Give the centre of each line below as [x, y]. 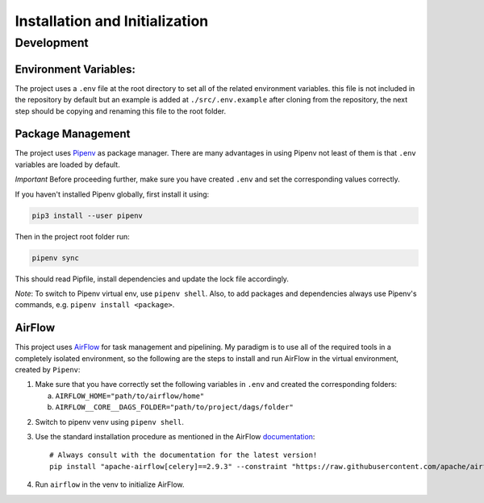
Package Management [73, 134]
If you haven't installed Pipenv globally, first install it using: [112, 194]
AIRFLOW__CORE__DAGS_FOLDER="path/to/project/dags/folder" [175, 407]
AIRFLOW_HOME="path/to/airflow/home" [130, 396]
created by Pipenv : [48, 369]
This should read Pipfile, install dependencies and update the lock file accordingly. [152, 279]
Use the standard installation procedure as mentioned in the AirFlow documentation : [175, 436]
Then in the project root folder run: [73, 236]
